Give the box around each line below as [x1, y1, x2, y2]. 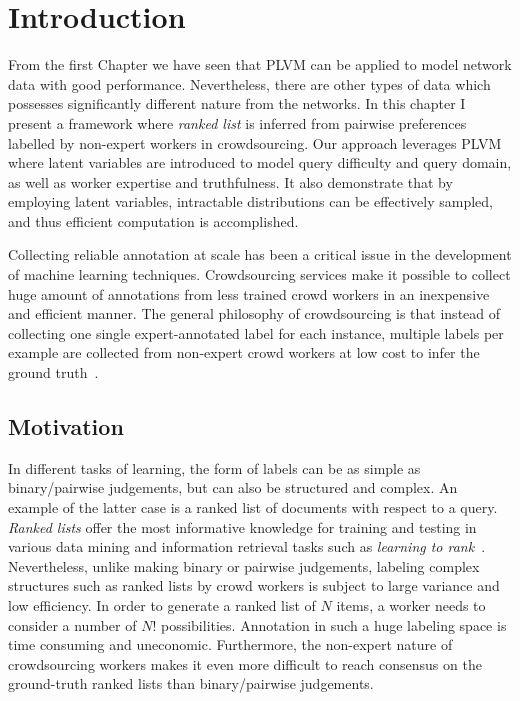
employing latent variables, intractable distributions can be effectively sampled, [8, 191, 493, 212]
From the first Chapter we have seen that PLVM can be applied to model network [8, 54, 512, 75]
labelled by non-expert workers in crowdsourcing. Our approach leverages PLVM [8, 132, 502, 153]
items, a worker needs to [336, 594, 486, 615]
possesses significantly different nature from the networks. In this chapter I [8, 93, 466, 114]
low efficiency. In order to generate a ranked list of [8, 594, 316, 615]
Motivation [8, 411, 124, 442]
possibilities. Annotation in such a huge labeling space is [160, 614, 507, 635]
